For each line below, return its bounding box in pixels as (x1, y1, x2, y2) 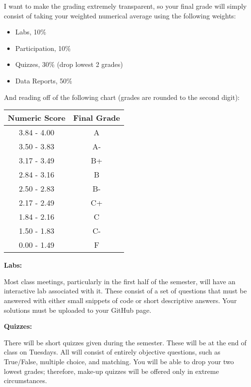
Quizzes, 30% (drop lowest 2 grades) (15, 59, 123, 69)
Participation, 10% (15, 43, 71, 53)
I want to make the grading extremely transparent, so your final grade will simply (4, 1, 247, 11)
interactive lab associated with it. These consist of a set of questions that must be (4, 286, 247, 296)
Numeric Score (8, 112, 65, 124)
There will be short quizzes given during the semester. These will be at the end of (4, 337, 247, 347)
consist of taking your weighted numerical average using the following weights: (4, 10, 236, 20)
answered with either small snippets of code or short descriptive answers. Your (4, 295, 237, 305)
